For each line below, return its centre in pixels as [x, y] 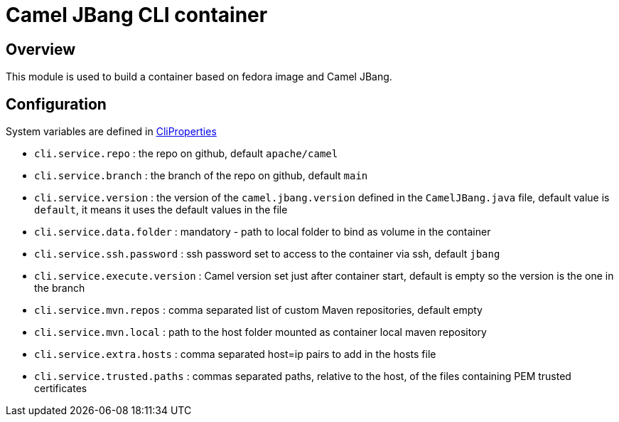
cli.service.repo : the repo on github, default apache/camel [186, 154]
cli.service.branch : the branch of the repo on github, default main [201, 176]
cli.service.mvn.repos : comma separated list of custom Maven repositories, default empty [258, 310]
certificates [61, 389]
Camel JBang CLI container [137, 15]
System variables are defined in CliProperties [111, 132]
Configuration [56, 104]
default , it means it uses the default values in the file [161, 210]
